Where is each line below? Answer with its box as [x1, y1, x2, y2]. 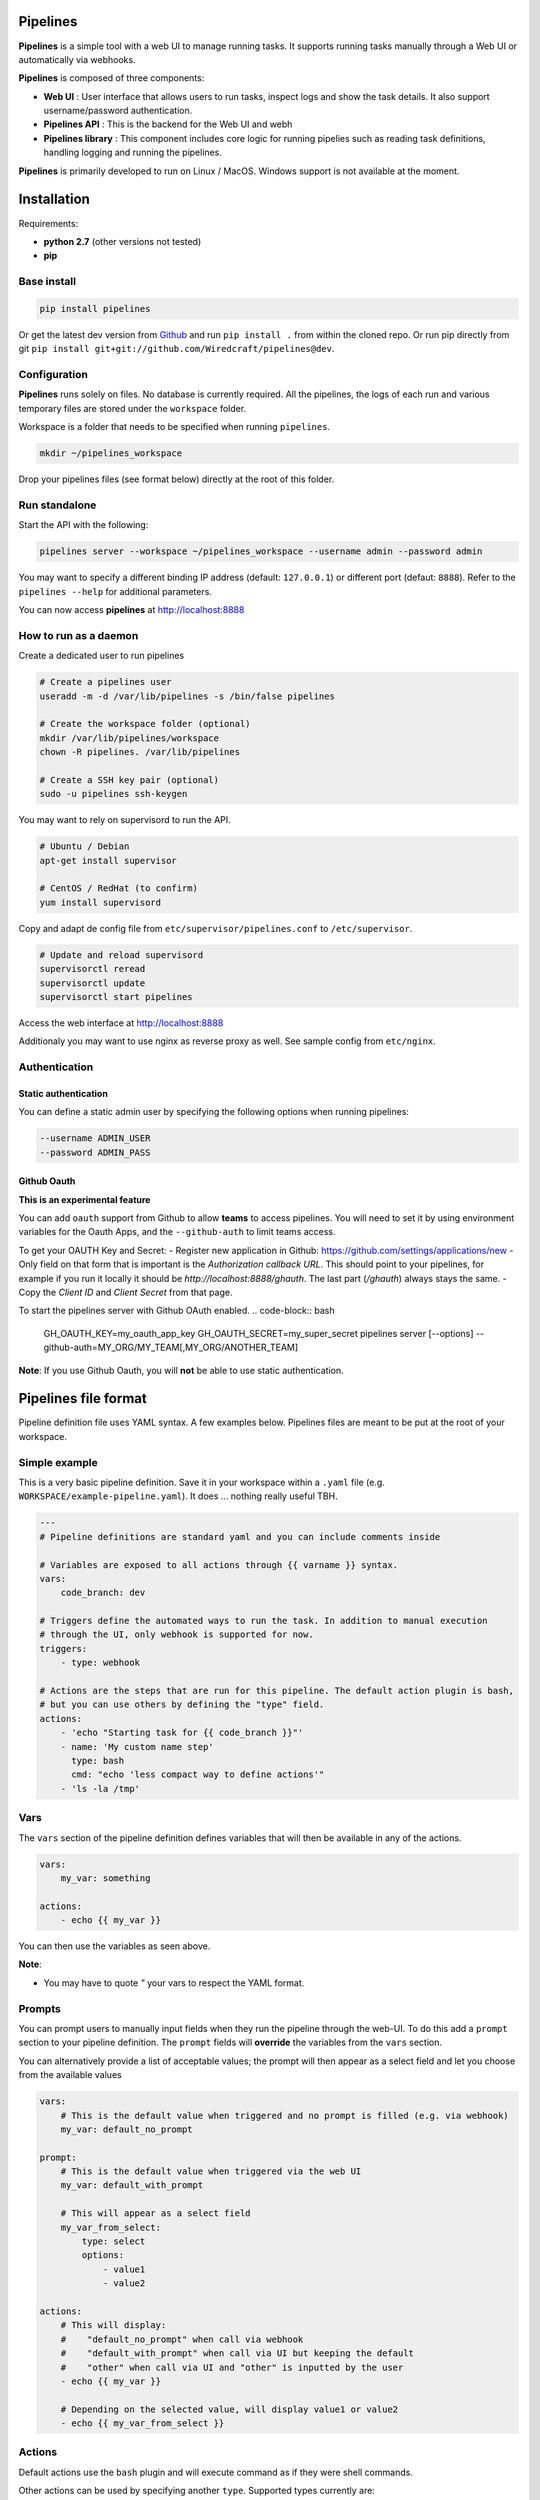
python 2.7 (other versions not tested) [43, 235, 202, 247]
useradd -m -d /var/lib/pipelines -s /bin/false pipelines [39, 690, 335, 702]
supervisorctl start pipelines [39, 991, 194, 1002]
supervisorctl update [39, 977, 146, 989]
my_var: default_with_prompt [60, 2180, 204, 2191]
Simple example [18, 1455, 99, 1469]
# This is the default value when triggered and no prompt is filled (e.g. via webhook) [60, 2110, 509, 2121]
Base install [18, 275, 77, 289]
